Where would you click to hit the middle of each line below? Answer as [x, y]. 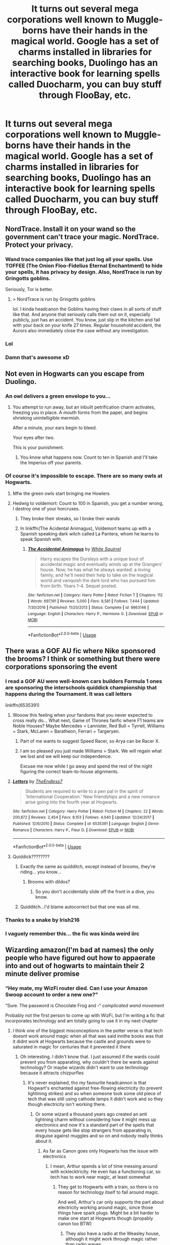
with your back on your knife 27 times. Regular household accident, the [87, 325]
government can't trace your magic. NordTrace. [82, 237]
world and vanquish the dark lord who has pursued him [98, 580]
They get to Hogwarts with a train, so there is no [108, 1187]
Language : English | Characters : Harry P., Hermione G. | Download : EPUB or [95, 614]
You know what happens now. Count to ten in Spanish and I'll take [89, 457]
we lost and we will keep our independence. [66, 756]
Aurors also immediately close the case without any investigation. [81, 330]
